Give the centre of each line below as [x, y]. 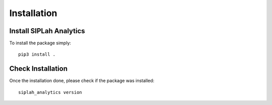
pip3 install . [37, 55]
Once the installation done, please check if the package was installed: [82, 81]
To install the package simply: [40, 43]
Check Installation [39, 69]
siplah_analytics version [50, 92]
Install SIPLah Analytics [47, 31]
